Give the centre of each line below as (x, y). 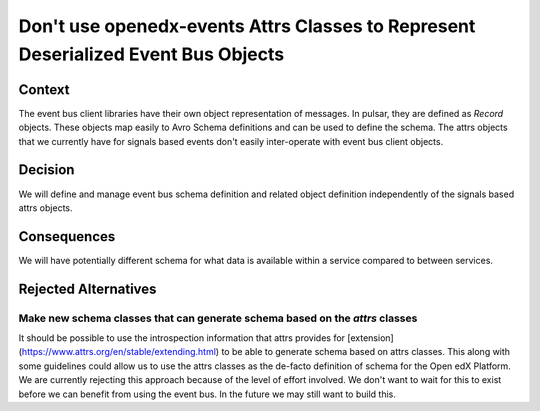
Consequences (67, 236)
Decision (46, 170)
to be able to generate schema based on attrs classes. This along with (365, 352)
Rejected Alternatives (87, 288)
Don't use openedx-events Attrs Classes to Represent (247, 26)
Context (44, 89)
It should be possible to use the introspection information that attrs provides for (181, 338)
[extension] (370, 338)
